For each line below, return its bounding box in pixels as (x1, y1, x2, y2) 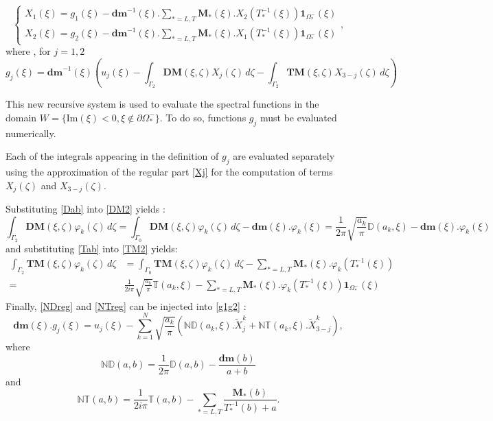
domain (5, 110, 37, 124)
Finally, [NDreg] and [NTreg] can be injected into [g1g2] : (5, 298, 246, 313)
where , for (5, 44, 51, 58)
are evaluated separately (233, 149, 335, 163)
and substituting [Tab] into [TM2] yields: (5, 241, 178, 255)
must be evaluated (260, 110, 337, 124)
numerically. (5, 125, 56, 140)
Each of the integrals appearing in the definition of (5, 149, 219, 163)
